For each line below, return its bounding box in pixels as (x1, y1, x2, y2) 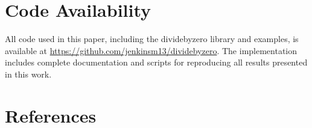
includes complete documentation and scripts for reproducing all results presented (5, 56, 308, 69)
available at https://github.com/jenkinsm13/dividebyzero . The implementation (5, 44, 298, 56)
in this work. (5, 67, 52, 80)
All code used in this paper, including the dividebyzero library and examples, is (5, 32, 299, 45)
